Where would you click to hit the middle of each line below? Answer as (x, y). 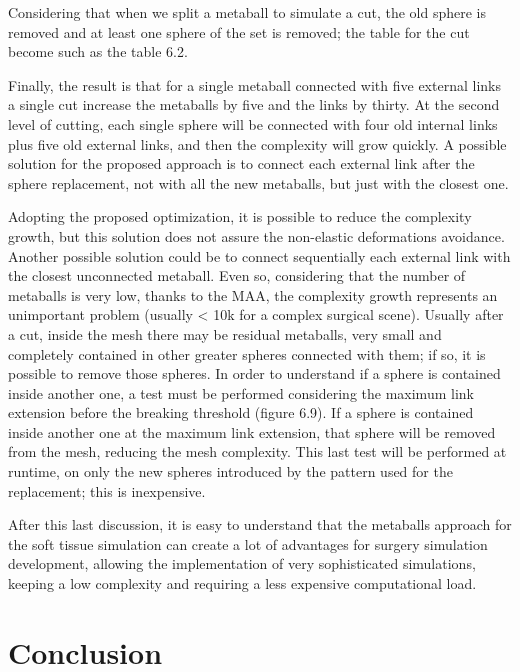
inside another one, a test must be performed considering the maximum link (241, 392)
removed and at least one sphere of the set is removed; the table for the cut (239, 31)
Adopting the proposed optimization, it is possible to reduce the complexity (240, 216)
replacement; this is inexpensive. (107, 490)
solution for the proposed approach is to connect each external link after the (241, 163)
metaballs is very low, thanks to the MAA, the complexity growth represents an (253, 294)
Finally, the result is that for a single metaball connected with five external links (254, 84)
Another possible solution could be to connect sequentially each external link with (259, 255)
